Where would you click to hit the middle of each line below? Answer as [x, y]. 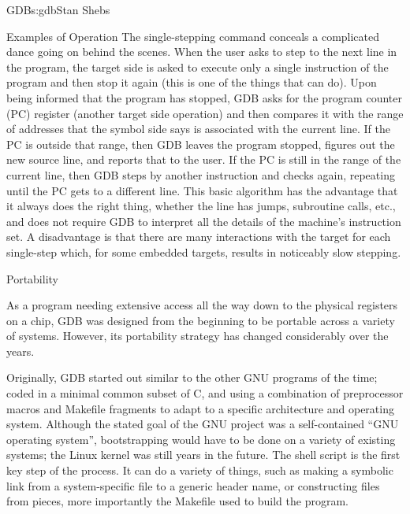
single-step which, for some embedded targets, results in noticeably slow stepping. [204, 251]
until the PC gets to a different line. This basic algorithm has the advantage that [202, 190]
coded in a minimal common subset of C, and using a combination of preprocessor [205, 393]
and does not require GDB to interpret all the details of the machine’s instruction [204, 221]
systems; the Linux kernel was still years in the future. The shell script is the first [203, 455]
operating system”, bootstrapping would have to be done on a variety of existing [201, 439]
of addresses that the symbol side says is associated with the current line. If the [198, 129]
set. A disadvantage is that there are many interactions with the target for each [199, 237]
